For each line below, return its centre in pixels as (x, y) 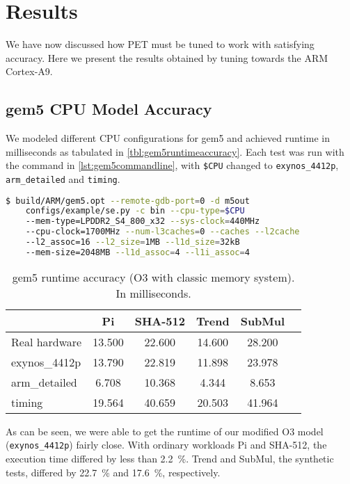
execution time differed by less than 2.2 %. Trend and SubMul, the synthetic (170, 459)
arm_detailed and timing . (63, 178)
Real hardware (47, 341)
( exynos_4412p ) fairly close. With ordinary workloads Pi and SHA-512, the (166, 445)
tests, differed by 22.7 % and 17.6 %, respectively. (113, 472)
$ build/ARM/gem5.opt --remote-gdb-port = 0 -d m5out (128, 201)
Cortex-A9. (29, 71)
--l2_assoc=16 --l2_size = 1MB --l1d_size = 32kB (133, 242)
